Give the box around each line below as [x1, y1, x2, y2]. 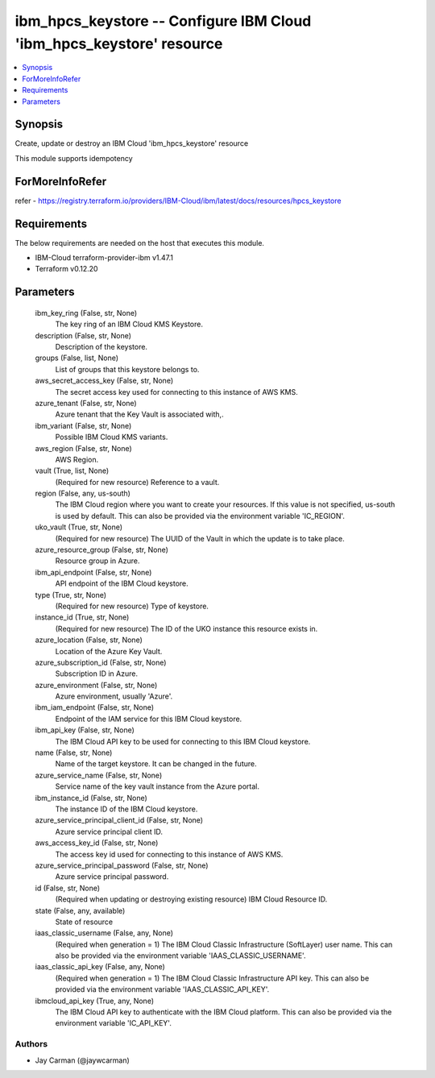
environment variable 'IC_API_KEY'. [55, 1018, 172, 1028]
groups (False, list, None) [35, 353, 119, 363]
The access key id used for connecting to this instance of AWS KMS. [55, 849, 284, 859]
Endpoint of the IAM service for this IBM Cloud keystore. [55, 714, 242, 724]
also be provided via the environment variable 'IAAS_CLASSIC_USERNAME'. [55, 951, 306, 960]
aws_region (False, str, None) [35, 443, 132, 453]
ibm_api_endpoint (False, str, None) [35, 567, 152, 577]
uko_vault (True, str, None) [35, 522, 123, 532]
